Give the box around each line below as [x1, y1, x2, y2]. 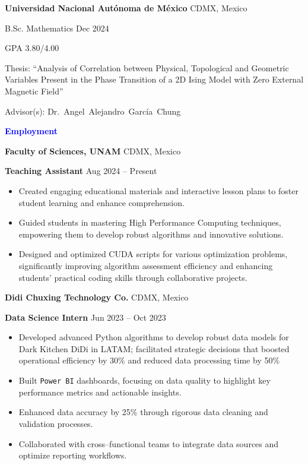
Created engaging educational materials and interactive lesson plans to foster [18, 184, 299, 197]
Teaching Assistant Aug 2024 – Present [5, 165, 157, 177]
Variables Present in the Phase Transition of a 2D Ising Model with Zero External [5, 73, 304, 86]
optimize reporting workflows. [18, 449, 127, 461]
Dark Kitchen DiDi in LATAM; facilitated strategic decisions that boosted [18, 342, 290, 355]
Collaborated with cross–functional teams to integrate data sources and [18, 437, 279, 450]
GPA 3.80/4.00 [5, 42, 59, 54]
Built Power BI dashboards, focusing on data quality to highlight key [18, 374, 271, 387]
